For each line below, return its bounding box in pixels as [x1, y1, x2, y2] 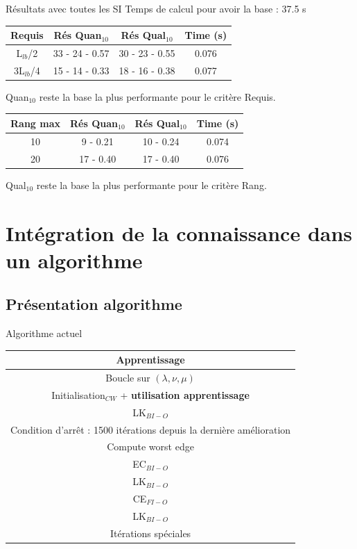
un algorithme [6, 245, 143, 274]
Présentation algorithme [6, 293, 182, 315]
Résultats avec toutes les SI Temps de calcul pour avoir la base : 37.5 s [6, 1, 306, 15]
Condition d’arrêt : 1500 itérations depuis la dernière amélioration [10, 422, 291, 436]
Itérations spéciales [110, 525, 191, 540]
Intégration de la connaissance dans [6, 218, 353, 247]
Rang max [10, 115, 61, 130]
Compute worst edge [107, 439, 194, 454]
